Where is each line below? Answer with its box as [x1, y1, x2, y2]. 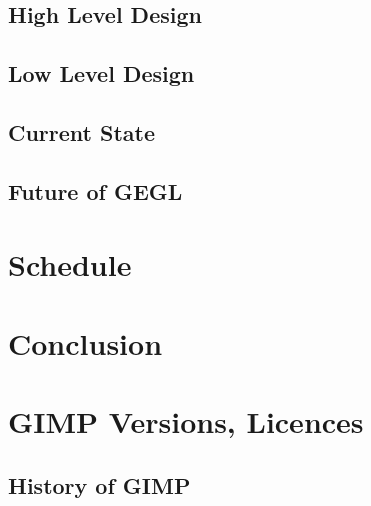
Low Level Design [8, 58, 195, 89]
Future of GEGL [8, 175, 183, 206]
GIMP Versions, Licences [8, 401, 364, 442]
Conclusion [8, 322, 163, 363]
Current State [8, 116, 156, 147]
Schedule [8, 244, 132, 285]
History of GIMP [8, 469, 191, 500]
